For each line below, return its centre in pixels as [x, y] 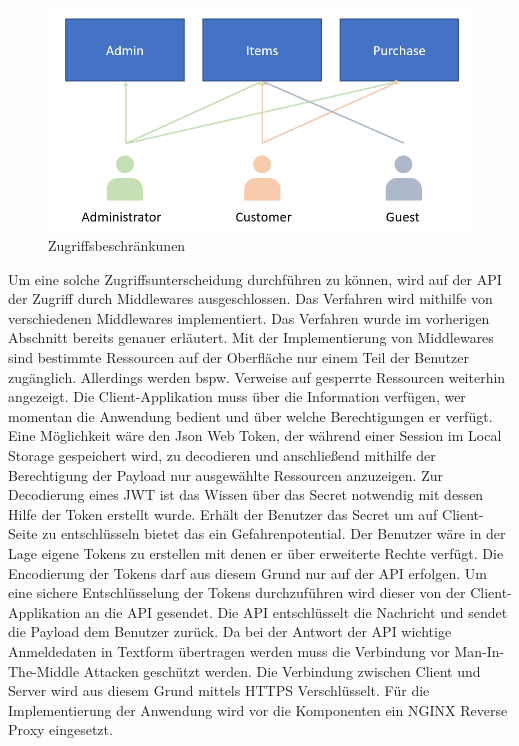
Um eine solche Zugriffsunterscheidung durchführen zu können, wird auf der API [255, 278]
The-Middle [44, 670]
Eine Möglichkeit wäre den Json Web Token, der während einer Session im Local [255, 435]
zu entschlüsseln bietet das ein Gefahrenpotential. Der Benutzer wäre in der [274, 533]
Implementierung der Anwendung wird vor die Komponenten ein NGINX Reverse [258, 709]
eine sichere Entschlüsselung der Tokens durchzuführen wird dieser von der [237, 592]
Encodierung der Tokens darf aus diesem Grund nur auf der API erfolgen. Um [247, 572]
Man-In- [479, 650]
